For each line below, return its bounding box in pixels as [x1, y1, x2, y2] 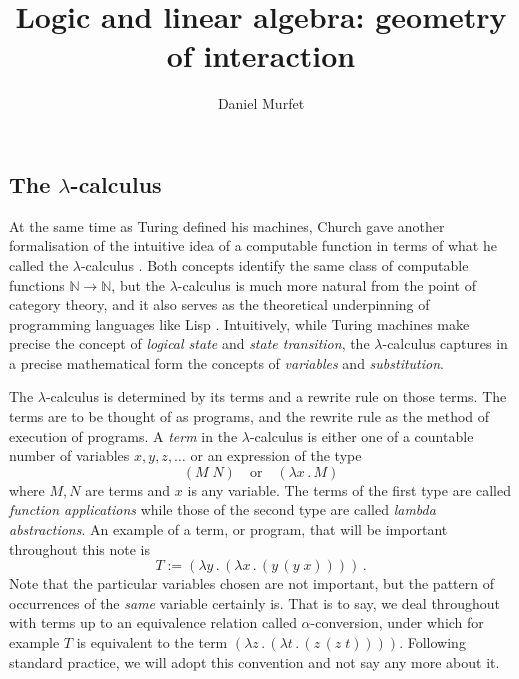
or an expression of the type [190, 445, 362, 466]
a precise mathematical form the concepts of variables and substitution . [9, 352, 444, 373]
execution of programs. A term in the [9, 425, 238, 446]
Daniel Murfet [217, 93, 305, 114]
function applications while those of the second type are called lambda [9, 499, 436, 520]
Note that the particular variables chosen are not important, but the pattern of [9, 573, 494, 594]
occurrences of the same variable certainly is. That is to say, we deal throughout [9, 592, 500, 613]
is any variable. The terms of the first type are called [187, 479, 512, 500]
